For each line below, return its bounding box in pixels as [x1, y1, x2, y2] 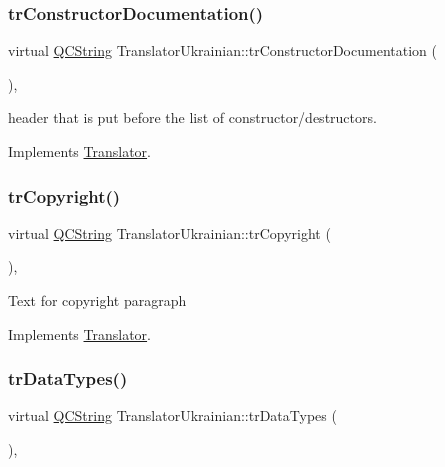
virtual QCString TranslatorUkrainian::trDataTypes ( [8, 405, 337, 426]
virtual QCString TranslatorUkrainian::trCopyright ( [8, 222, 331, 243]
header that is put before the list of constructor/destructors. [8, 107, 377, 128]
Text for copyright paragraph [8, 290, 187, 310]
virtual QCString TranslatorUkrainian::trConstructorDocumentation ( [8, 40, 437, 61]
